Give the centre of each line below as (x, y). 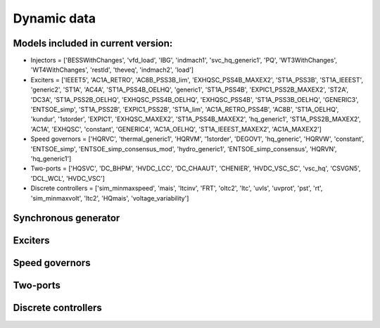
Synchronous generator (66, 218)
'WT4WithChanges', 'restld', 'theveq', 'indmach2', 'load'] (112, 70)
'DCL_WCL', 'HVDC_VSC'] (68, 178)
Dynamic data (55, 18)
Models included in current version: (93, 43)
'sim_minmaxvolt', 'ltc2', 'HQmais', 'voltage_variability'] (110, 198)
